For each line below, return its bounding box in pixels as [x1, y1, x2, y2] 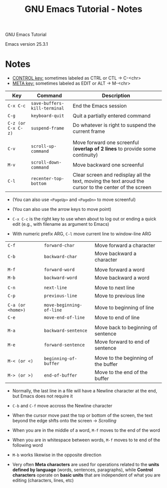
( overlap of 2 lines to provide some [73, 145, 156, 152]
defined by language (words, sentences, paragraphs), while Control [12, 467, 153, 473]
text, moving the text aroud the [73, 178, 144, 185]
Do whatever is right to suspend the [73, 122, 156, 129]
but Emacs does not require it [12, 393, 73, 399]
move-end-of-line [44, 315, 85, 320]
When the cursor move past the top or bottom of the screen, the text [12, 412, 153, 418]
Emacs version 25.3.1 [5, 41, 48, 47]
